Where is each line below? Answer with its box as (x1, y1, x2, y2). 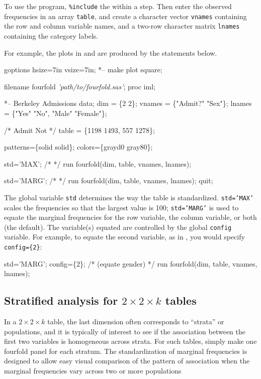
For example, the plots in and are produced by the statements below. (4, 47, 217, 58)
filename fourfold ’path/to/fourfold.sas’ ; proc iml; (4, 81, 155, 91)
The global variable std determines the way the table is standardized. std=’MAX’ (4, 192, 254, 202)
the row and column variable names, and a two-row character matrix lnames (4, 21, 240, 31)
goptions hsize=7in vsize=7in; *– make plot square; (4, 64, 162, 75)
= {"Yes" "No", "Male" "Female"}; (4, 107, 107, 118)
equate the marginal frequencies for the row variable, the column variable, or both (4, 212, 257, 222)
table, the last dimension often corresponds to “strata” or (47, 316, 224, 327)
